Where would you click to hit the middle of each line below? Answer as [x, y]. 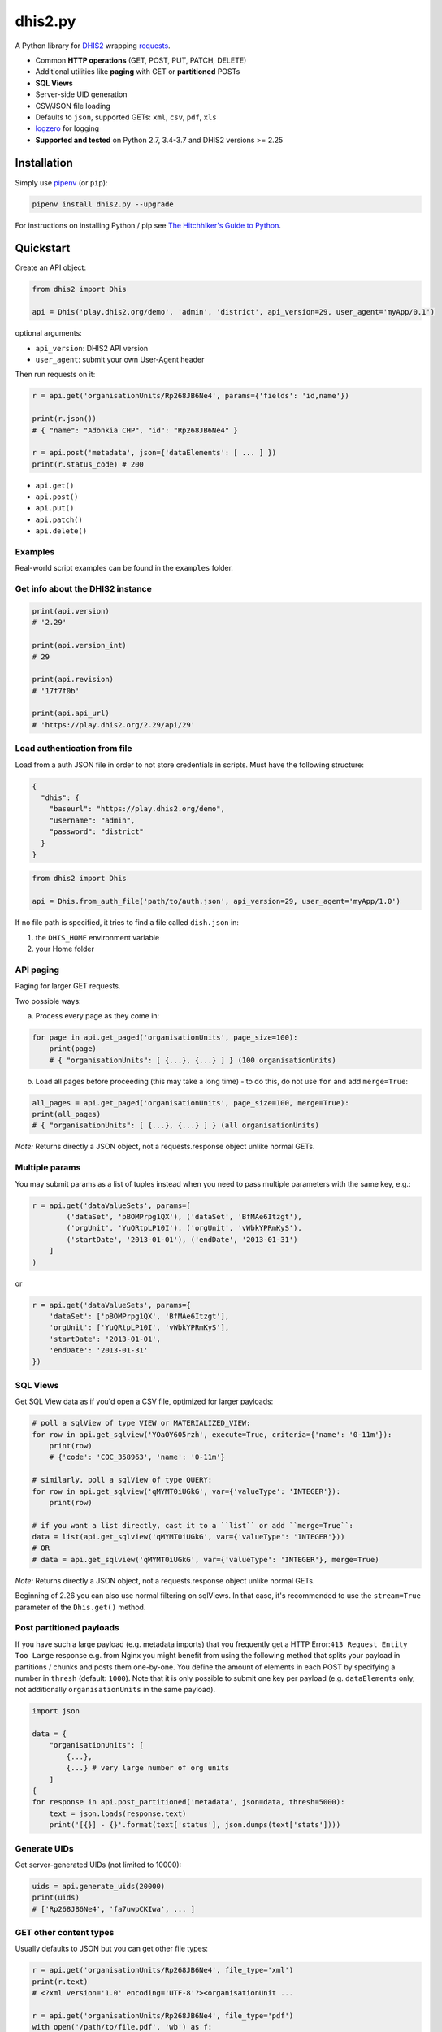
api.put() [55, 508]
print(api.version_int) [80, 645]
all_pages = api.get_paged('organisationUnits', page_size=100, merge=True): [191, 1103]
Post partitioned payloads [67, 1628]
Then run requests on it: [55, 375]
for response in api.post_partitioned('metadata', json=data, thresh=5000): [188, 1802]
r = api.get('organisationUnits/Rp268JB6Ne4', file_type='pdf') [163, 2016]
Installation [44, 163]
